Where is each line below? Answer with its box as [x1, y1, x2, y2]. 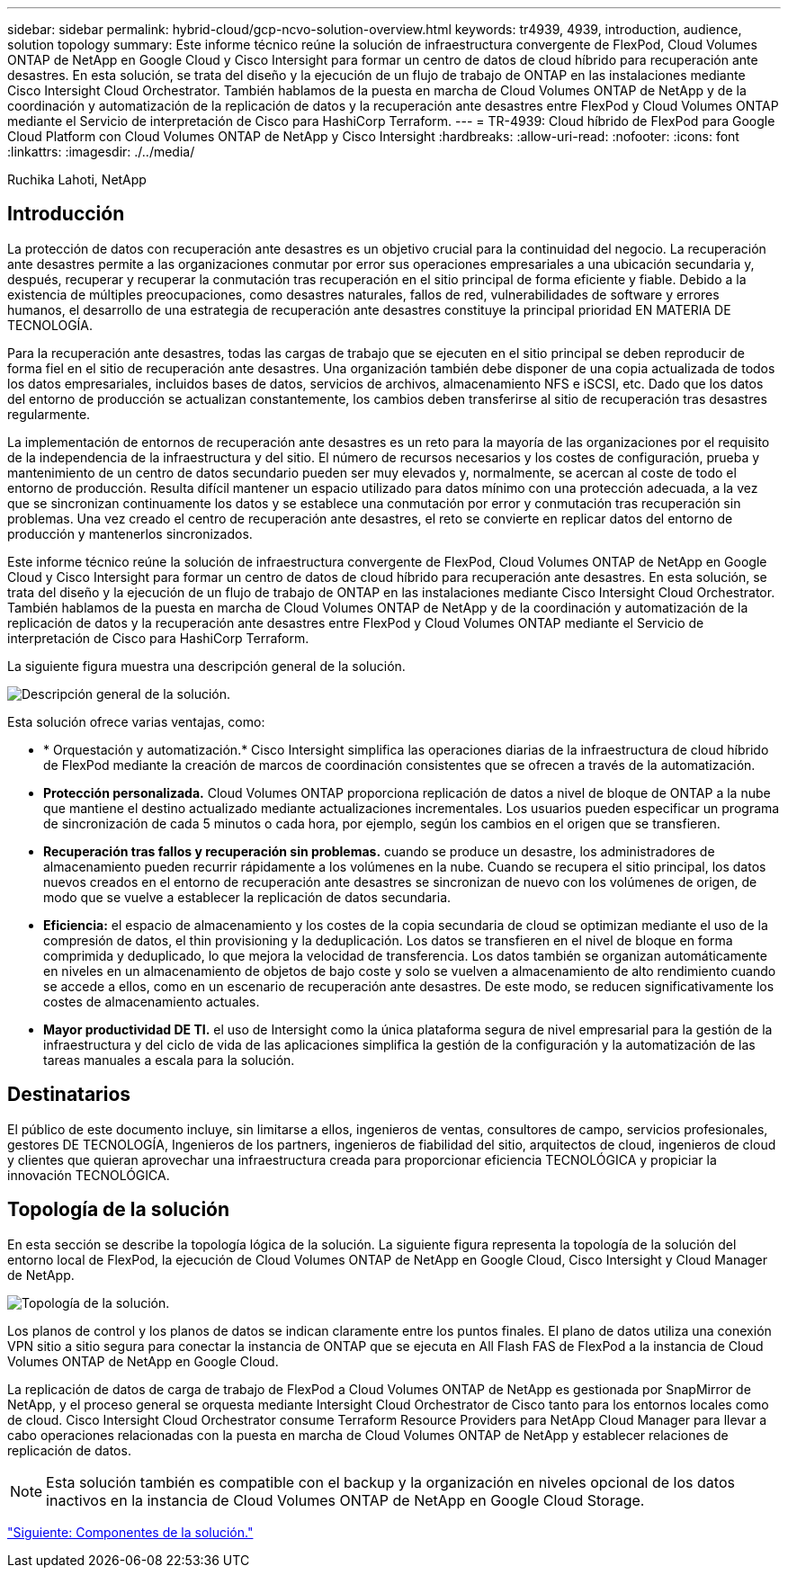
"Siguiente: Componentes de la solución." [7, 1524, 254, 1540]
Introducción [7, 202, 125, 226]
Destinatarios [7, 1083, 131, 1106]
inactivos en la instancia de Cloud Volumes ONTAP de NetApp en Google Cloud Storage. [46, 1490, 645, 1509]
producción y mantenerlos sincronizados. [7, 525, 253, 541]
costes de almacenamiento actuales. [43, 993, 260, 1009]
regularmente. [7, 406, 91, 422]
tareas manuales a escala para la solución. [43, 1051, 295, 1068]
